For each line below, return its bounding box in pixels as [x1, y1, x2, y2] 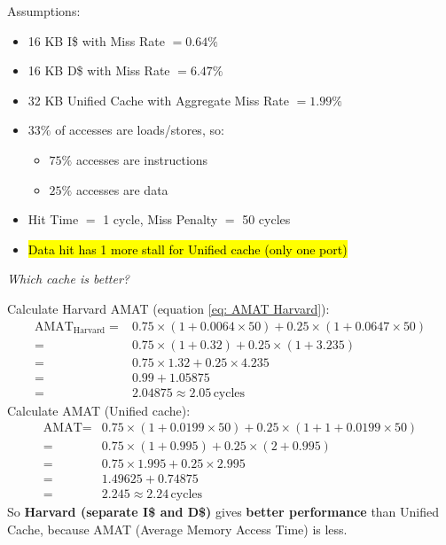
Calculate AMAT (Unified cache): [7, 401, 191, 419]
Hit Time [27, 210, 79, 229]
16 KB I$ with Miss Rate [27, 31, 165, 50]
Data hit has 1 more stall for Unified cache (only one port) [27, 239, 348, 258]
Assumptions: [7, 2, 81, 19]
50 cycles [242, 210, 291, 229]
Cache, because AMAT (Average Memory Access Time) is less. [7, 520, 348, 539]
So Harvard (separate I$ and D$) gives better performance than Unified [7, 502, 440, 521]
